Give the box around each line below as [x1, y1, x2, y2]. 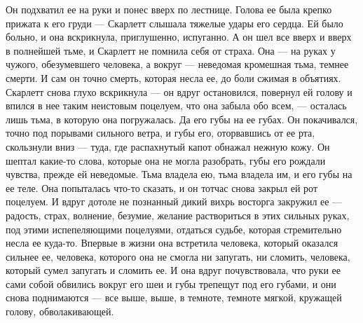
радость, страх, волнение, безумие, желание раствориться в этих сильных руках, [6, 207, 350, 222]
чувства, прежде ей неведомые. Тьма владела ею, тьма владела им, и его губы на [6, 167, 352, 181]
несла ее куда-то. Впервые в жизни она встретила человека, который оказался [6, 235, 338, 250]
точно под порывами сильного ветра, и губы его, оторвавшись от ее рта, [6, 125, 315, 140]
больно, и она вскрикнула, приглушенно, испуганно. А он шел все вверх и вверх [6, 29, 352, 44]
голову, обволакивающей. [6, 304, 114, 319]
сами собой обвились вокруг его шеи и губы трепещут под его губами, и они [6, 276, 336, 291]
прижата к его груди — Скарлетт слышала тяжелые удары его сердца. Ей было [6, 15, 343, 30]
